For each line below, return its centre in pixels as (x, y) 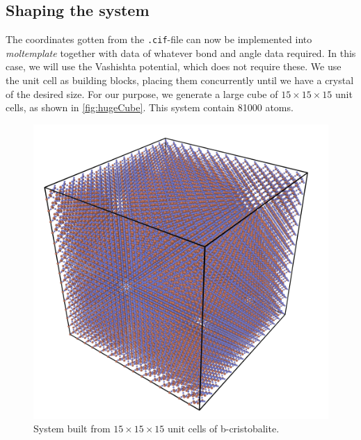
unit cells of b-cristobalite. (224, 429)
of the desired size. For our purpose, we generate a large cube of (142, 93)
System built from (72, 429)
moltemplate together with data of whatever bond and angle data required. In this (181, 52)
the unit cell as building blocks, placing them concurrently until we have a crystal (180, 80)
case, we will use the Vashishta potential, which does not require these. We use (174, 66)
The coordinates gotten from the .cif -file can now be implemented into (159, 39)
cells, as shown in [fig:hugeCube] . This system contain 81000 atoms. (150, 107)
